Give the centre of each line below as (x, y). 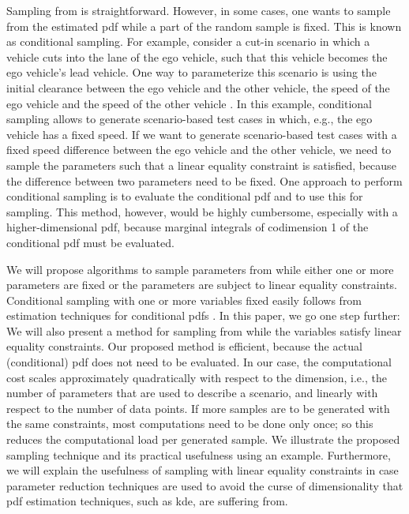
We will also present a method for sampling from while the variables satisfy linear (204, 330)
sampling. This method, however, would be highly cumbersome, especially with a (202, 211)
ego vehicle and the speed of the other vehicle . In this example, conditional (189, 103)
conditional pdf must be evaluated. (90, 242)
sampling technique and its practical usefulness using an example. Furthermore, (199, 454)
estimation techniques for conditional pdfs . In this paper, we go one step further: (203, 315)
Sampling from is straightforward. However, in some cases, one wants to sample (199, 10)
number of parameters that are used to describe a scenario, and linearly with (192, 393)
